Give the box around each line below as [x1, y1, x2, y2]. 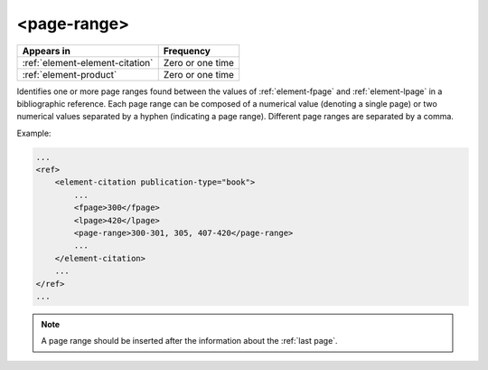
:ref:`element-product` [22, 68, 117, 81]
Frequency [163, 44, 211, 57]
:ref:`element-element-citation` [22, 56, 154, 69]
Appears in [22, 44, 71, 57]
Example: [16, 128, 52, 138]
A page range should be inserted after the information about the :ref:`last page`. [41, 336, 338, 346]
